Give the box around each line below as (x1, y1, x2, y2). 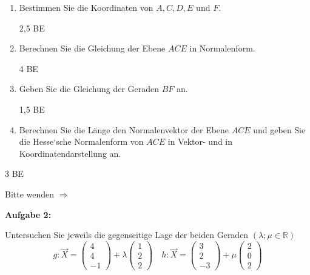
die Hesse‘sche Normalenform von (19, 135, 144, 148)
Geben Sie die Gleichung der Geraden (19, 82, 160, 95)
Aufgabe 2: (5, 208, 52, 220)
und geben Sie (253, 123, 306, 136)
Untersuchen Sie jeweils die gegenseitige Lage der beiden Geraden (5, 228, 249, 241)
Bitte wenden (5, 187, 55, 200)
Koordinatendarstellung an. (19, 147, 121, 159)
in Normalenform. (189, 42, 255, 55)
